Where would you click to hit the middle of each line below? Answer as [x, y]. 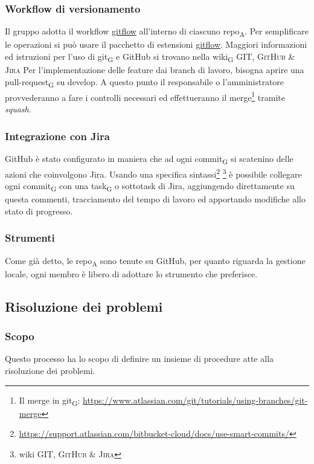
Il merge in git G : [50, 401]
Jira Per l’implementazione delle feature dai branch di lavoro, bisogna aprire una [155, 70]
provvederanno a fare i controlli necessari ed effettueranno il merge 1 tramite [145, 96]
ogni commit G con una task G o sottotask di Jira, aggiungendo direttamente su [150, 187]
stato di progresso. [39, 211]
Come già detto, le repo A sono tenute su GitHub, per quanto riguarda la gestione [155, 261]
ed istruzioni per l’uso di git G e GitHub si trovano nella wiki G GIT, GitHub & [150, 57]
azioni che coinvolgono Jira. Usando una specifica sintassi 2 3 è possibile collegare [153, 173]
